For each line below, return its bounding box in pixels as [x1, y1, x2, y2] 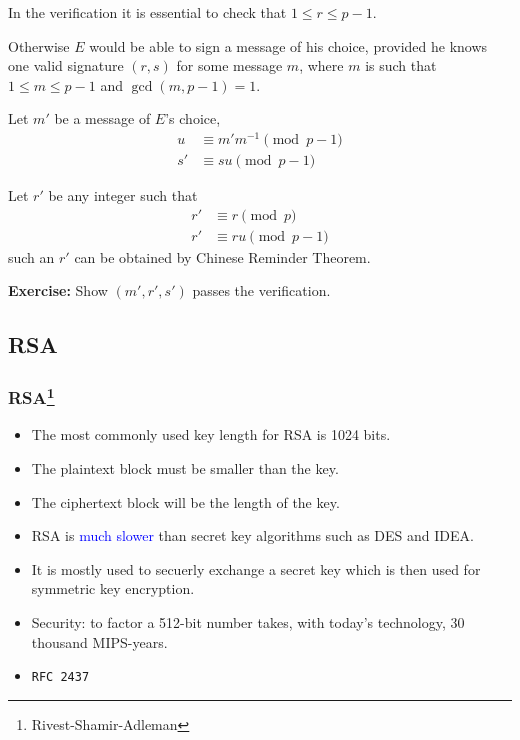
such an [8, 246, 55, 267]
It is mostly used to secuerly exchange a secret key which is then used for [31, 558, 481, 579]
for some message [176, 55, 283, 76]
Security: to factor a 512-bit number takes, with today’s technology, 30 [31, 611, 465, 632]
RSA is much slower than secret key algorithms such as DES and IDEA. [31, 525, 474, 546]
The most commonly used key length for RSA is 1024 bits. [31, 424, 391, 445]
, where [299, 55, 344, 76]
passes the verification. [192, 280, 331, 301]
